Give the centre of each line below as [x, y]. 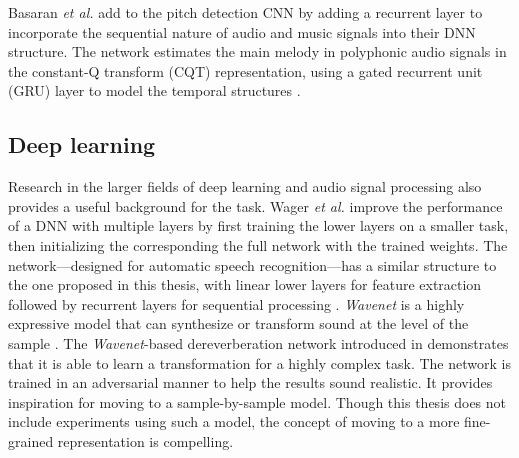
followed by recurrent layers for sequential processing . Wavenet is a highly [236, 303]
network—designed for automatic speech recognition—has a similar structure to [252, 264]
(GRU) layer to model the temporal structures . [154, 90]
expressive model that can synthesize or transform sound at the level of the [238, 323]
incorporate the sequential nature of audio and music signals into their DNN [242, 31]
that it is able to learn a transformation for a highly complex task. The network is [259, 362]
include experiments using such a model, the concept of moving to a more [234, 421]
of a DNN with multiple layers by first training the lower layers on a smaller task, [258, 225]
